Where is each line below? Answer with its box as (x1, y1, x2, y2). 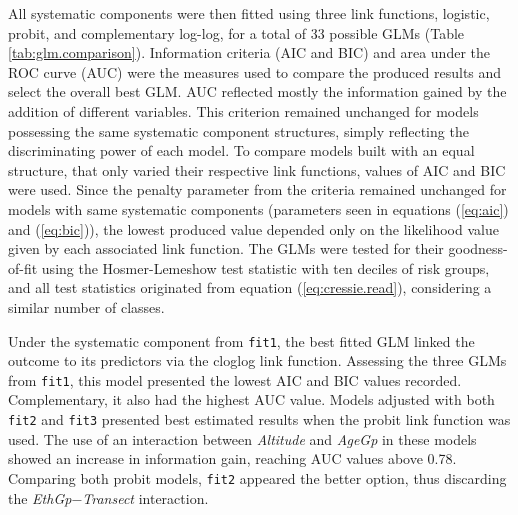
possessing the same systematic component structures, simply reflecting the (8, 120, 469, 141)
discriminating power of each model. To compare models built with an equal (8, 140, 475, 161)
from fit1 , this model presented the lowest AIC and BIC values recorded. (8, 369, 462, 390)
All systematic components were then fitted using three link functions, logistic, (8, 3, 490, 23)
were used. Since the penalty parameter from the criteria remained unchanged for (8, 179, 507, 200)
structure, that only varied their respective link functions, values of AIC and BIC (8, 159, 506, 180)
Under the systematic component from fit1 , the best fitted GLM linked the (8, 330, 475, 351)
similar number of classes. (8, 296, 165, 317)
